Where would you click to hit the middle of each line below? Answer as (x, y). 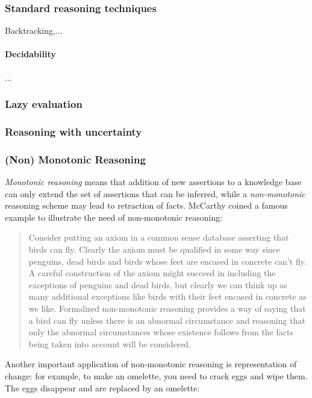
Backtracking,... (34, 30)
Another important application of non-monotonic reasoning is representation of (151, 364)
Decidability (30, 54)
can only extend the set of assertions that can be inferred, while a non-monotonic (155, 193)
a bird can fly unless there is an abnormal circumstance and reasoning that (167, 320)
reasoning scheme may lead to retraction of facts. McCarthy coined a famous (146, 205)
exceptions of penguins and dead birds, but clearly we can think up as (158, 284)
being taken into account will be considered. (110, 343)
